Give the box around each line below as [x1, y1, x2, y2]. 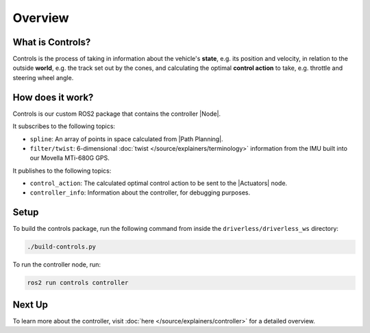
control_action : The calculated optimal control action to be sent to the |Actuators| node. [29, 179, 288, 188]
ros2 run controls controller [27, 279, 129, 287]
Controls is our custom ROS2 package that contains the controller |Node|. [12, 110, 221, 118]
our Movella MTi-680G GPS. [29, 154, 110, 162]
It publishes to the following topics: [12, 166, 112, 175]
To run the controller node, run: [12, 260, 101, 269]
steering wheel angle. [12, 73, 74, 82]
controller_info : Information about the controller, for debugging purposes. [29, 188, 250, 197]
